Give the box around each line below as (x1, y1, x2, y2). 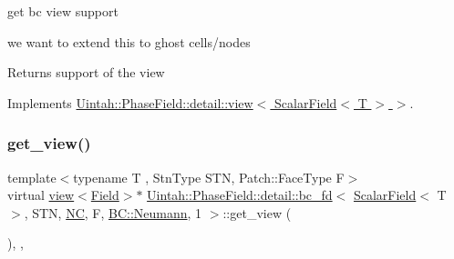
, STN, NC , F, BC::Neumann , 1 (24, 203, 202, 222)
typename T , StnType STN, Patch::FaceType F (73, 167, 345, 186)
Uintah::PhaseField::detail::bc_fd (147, 185, 333, 204)
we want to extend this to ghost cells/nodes (7, 32, 251, 51)
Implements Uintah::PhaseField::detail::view (7, 93, 253, 112)
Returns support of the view (7, 63, 165, 82)
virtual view (7, 185, 75, 204)
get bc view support (7, 2, 119, 20)
